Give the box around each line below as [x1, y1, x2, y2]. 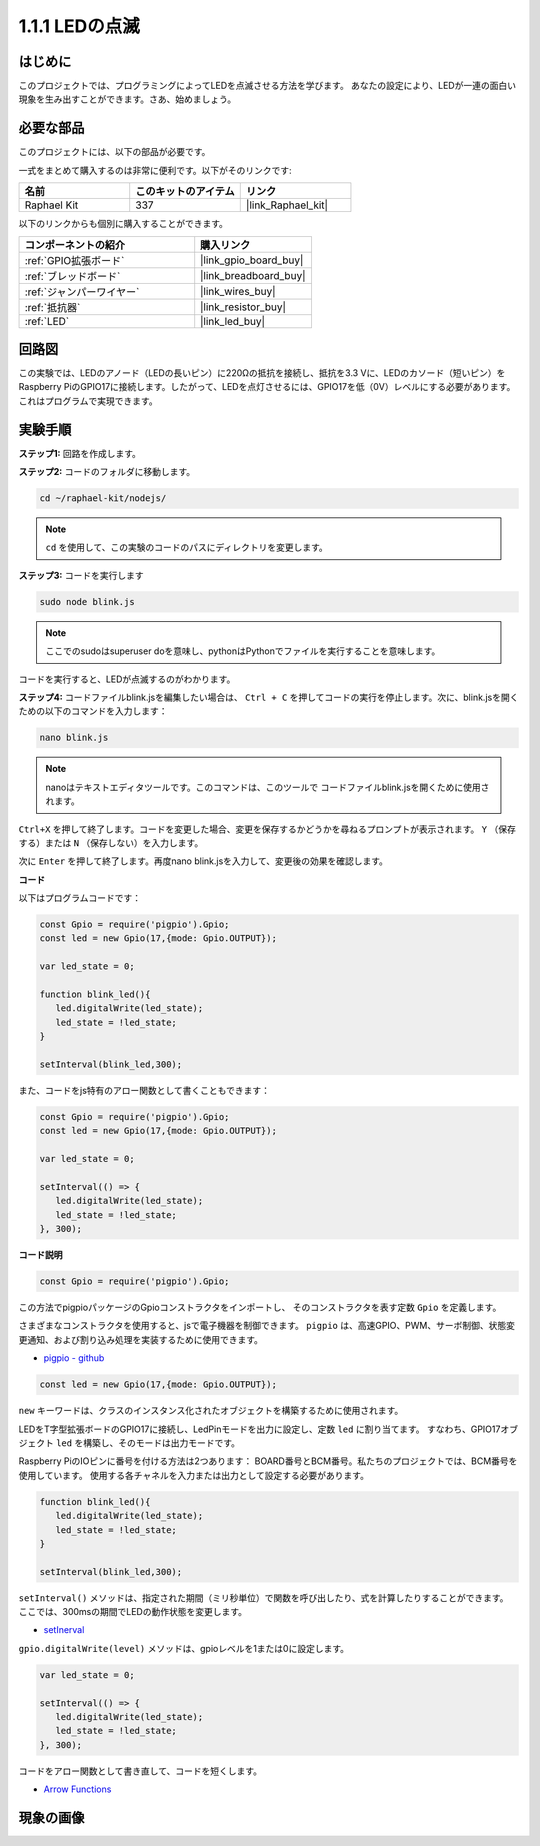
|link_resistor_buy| [200, 300, 287, 314]
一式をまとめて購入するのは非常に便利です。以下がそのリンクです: [18, 164, 292, 176]
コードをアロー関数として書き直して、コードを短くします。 [18, 1765, 263, 1777]
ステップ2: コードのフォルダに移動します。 [18, 466, 196, 478]
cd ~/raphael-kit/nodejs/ [39, 493, 167, 504]
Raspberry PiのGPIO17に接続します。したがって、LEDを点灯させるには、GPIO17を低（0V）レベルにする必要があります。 [18, 381, 516, 393]
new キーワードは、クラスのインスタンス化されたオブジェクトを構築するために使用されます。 [18, 1405, 404, 1417]
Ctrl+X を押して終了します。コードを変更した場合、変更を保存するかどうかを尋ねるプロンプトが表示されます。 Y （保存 [18, 823, 517, 835]
